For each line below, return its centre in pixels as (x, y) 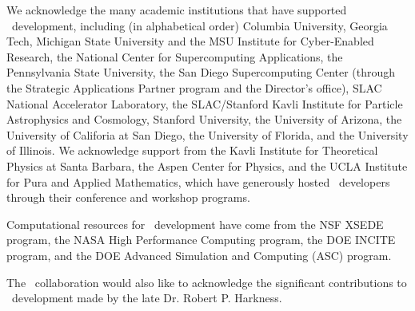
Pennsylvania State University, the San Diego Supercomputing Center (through (201, 72)
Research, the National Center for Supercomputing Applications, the (175, 56)
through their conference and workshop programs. (128, 197)
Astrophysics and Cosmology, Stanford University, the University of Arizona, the (204, 119)
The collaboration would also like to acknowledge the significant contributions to (207, 282)
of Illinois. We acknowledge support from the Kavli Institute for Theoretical (192, 150)
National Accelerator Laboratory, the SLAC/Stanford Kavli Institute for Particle (205, 103)
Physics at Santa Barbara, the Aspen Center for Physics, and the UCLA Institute (207, 165)
